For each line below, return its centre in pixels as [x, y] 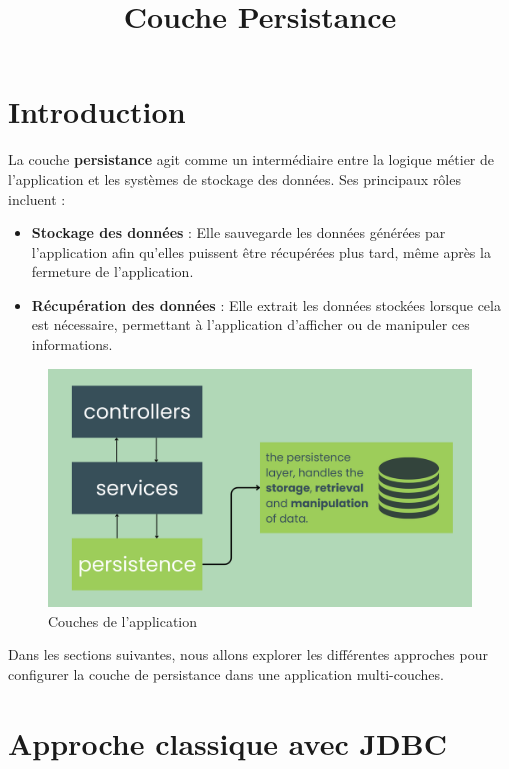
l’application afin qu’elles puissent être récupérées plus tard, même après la [261, 251]
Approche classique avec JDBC [227, 742]
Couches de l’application [123, 620]
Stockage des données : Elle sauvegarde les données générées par [238, 232]
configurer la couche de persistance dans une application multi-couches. [226, 673]
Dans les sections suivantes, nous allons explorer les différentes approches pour [248, 654]
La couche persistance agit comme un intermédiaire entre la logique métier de [251, 159]
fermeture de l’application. [112, 271]
